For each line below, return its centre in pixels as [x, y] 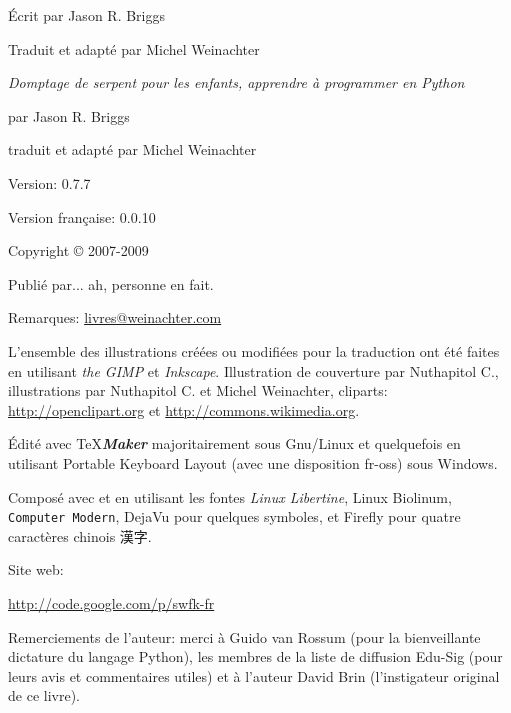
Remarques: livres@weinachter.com [115, 317]
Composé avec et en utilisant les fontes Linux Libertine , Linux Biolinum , [230, 496]
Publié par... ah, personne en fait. [111, 283]
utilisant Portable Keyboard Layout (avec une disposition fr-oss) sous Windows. [253, 462]
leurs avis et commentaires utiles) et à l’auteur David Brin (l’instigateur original [254, 675]
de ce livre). [44, 695]
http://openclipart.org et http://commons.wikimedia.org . [184, 409]
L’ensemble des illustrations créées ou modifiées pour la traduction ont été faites [254, 350]
